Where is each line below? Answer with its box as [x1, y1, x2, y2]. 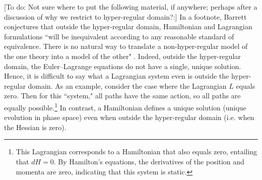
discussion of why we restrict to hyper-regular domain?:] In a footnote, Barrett [4, 11, 247, 22]
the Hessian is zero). [4, 122, 67, 132]
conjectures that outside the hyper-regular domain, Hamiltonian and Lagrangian [4, 21, 252, 32]
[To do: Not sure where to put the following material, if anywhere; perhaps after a [4, 2, 257, 12]
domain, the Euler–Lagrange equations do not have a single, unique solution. [4, 61, 241, 71]
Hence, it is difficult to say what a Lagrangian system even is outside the [4, 71, 229, 81]
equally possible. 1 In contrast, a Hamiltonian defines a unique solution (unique [4, 100, 246, 112]
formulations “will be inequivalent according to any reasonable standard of [4, 31, 234, 41]
